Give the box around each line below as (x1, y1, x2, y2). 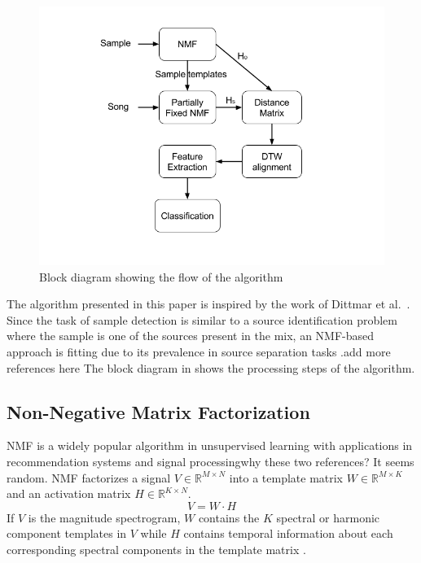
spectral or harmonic (276, 508, 380, 526)
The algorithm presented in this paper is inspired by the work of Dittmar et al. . (7, 295, 410, 312)
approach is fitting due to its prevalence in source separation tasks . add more (7, 343, 391, 360)
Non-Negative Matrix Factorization (7, 399, 310, 424)
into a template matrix (229, 469, 344, 486)
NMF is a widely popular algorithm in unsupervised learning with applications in (7, 437, 413, 454)
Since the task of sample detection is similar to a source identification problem (7, 311, 397, 328)
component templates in (7, 525, 127, 542)
